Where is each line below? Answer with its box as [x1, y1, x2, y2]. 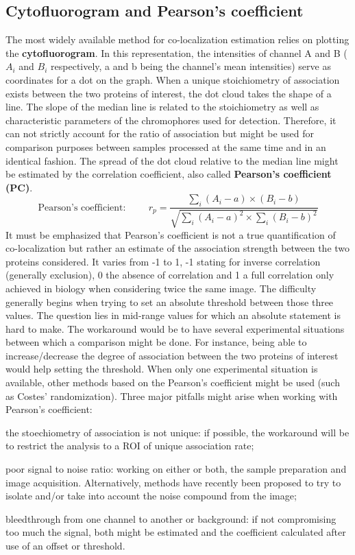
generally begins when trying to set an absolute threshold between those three [5, 294, 334, 309]
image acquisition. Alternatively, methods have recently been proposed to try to [5, 475, 341, 489]
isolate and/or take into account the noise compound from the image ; [5, 488, 297, 503]
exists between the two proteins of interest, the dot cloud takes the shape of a [5, 86, 332, 100]
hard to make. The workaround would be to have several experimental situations [5, 321, 345, 335]
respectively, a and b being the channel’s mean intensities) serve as [51, 59, 331, 73]
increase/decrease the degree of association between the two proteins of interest [5, 348, 339, 362]
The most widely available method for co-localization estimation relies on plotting [5, 32, 350, 47]
